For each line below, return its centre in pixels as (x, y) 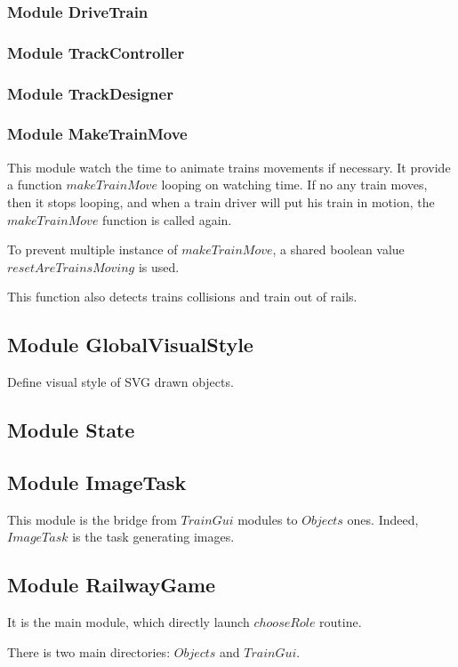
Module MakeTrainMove (97, 134)
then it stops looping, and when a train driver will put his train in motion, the (221, 201)
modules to (268, 519)
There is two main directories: (89, 651)
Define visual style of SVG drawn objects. (121, 382)
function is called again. (167, 219)
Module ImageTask (97, 482)
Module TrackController (96, 52)
